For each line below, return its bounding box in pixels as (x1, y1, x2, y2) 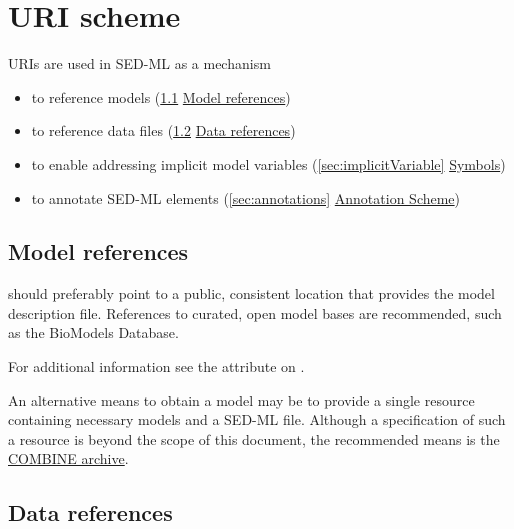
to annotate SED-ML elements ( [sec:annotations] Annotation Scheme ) (31, 187, 461, 208)
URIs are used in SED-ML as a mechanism (8, 53, 271, 74)
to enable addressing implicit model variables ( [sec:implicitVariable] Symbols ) (31, 153, 506, 174)
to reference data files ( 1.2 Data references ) (31, 120, 296, 141)
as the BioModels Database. (8, 322, 179, 343)
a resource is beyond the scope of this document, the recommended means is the (8, 428, 500, 449)
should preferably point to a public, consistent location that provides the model (8, 283, 495, 304)
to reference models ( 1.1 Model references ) (31, 86, 291, 107)
